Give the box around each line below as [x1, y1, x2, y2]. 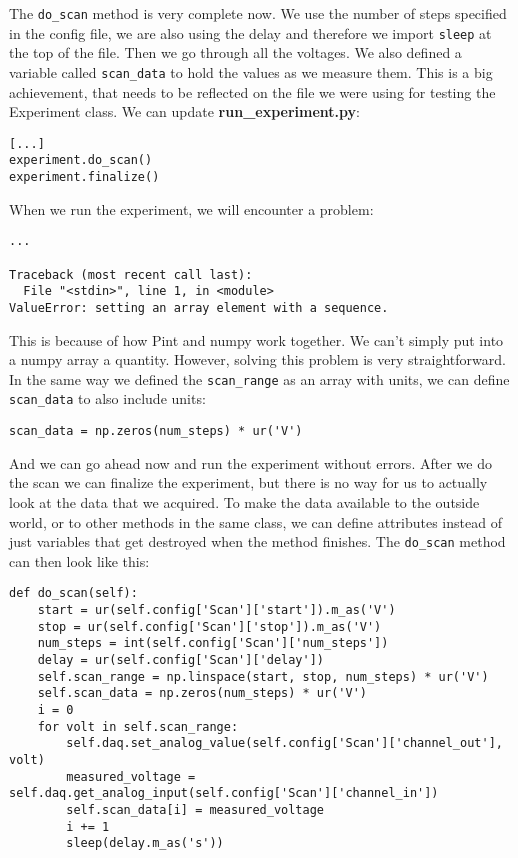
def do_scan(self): [9, 586, 138, 601]
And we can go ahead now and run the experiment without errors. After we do [9, 452, 492, 473]
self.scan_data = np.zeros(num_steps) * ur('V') [37, 686, 367, 701]
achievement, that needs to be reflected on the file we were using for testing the [9, 81, 496, 102]
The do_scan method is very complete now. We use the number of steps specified [9, 3, 507, 23]
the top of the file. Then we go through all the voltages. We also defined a [9, 42, 462, 63]
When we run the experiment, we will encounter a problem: [9, 198, 374, 219]
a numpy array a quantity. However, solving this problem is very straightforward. [9, 349, 506, 370]
